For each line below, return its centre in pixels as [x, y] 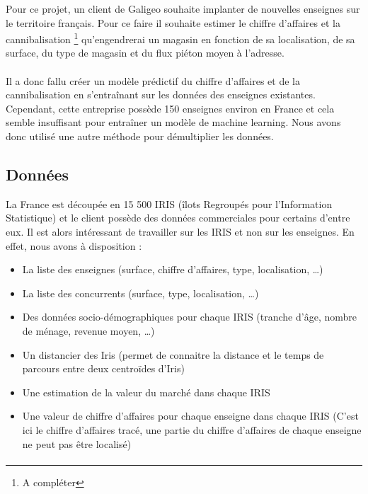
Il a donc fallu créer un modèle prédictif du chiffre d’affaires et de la [153, 80]
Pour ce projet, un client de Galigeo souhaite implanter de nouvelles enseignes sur [183, 8]
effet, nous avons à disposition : [74, 245]
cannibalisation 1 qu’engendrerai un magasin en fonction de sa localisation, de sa [180, 38]
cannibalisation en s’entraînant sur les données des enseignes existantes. [161, 94]
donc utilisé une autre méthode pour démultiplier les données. [140, 136]
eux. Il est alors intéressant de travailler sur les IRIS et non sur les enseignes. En [180, 231]
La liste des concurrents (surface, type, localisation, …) [140, 293]
